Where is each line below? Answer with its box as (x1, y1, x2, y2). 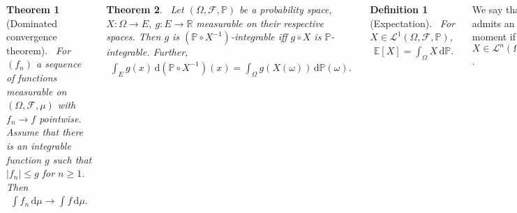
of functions (6, 70, 57, 84)
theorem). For (6, 42, 71, 57)
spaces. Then (106, 29, 161, 44)
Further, (153, 45, 188, 59)
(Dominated (6, 15, 57, 30)
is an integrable (6, 138, 71, 152)
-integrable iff (230, 29, 287, 44)
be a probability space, (239, 2, 332, 16)
